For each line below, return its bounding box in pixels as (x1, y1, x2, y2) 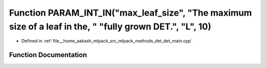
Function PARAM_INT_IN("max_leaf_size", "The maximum (9, 7, 252, 18)
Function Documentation (9, 51, 87, 59)
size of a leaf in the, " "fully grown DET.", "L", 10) (9, 21, 211, 32)
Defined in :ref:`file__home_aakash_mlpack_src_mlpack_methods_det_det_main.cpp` (21, 38, 193, 44)
